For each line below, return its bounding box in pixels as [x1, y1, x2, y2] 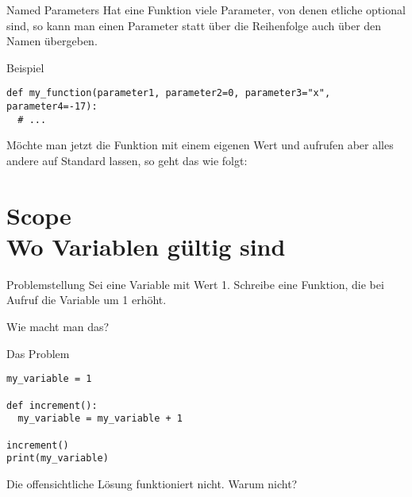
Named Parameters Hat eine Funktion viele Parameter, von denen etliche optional [6, 2, 406, 17]
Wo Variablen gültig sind [6, 229, 286, 262]
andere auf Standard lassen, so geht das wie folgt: [6, 152, 248, 168]
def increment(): [6, 399, 98, 411]
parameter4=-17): [6, 101, 98, 113]
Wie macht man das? [6, 318, 110, 335]
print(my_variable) [6, 453, 109, 464]
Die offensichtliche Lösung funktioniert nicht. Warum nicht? [6, 475, 298, 491]
